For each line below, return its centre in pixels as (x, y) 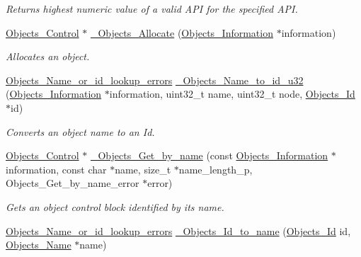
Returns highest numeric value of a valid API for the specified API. (152, 8)
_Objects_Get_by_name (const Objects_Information (209, 155)
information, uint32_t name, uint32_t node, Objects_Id (232, 94)
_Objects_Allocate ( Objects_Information (182, 32)
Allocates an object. (48, 56)
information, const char (56, 169)
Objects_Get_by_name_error (73, 183)
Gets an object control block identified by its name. (115, 206)
